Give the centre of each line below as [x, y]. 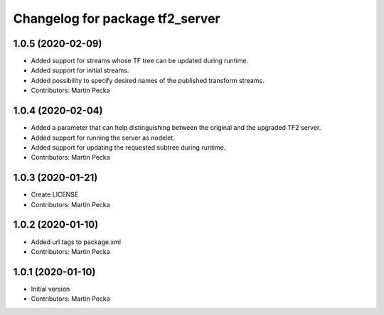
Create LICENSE [55, 194]
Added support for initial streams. [80, 70]
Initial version [50, 289]
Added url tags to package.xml [76, 242]
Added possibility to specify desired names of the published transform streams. [148, 80]
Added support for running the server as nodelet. [103, 138]
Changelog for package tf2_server [117, 18]
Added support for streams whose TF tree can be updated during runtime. [140, 61]
